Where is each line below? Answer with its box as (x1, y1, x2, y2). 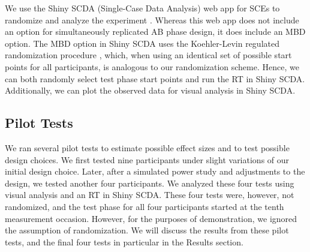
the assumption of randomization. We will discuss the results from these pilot (5, 224, 289, 236)
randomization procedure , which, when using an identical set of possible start (5, 49, 292, 61)
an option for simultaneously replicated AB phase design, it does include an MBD (5, 25, 306, 38)
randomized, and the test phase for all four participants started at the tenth (5, 200, 284, 212)
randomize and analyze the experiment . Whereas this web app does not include (5, 13, 299, 26)
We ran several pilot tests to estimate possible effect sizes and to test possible (5, 141, 290, 154)
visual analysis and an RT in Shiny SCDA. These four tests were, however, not (5, 188, 294, 201)
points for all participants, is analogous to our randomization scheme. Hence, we (5, 60, 299, 73)
